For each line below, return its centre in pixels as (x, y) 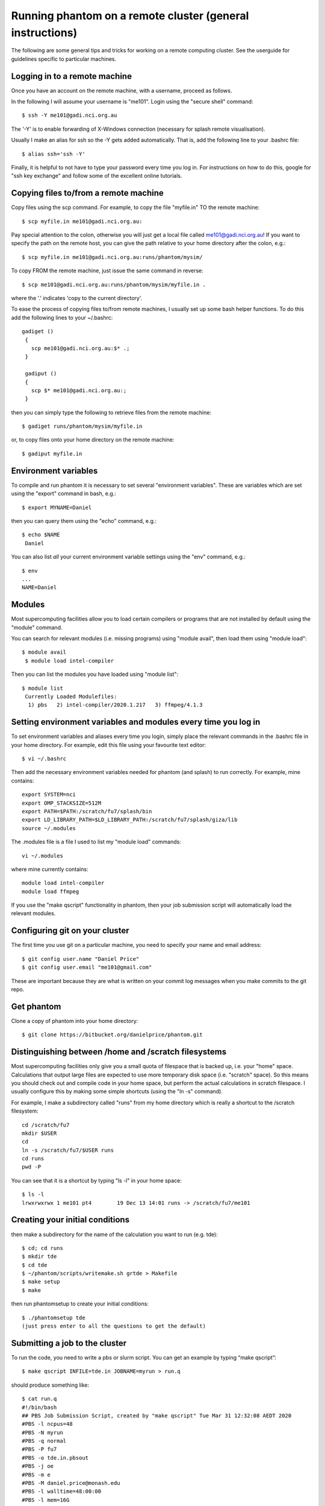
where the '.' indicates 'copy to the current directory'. (77, 298)
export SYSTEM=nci (49, 795)
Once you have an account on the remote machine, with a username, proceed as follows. (122, 90)
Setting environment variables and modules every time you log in (136, 722)
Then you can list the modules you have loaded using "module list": (95, 674)
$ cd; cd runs (42, 1248)
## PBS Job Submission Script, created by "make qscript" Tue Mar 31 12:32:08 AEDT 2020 (157, 1415)
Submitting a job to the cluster (69, 1343)
